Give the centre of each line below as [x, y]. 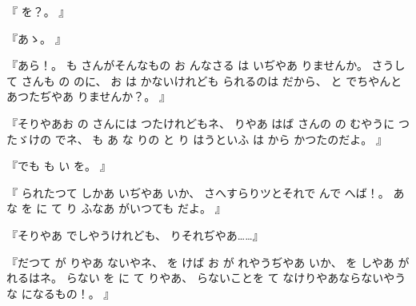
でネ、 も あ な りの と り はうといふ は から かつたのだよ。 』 [221, 139]
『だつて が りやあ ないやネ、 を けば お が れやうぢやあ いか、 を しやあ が [208, 262]
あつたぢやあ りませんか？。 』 [88, 96]
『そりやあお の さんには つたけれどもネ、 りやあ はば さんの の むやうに [201, 123]
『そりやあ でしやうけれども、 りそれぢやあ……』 [135, 234]
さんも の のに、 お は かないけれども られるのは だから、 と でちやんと [212, 80]
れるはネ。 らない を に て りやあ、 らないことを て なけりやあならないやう [206, 278]
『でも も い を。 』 [59, 166]
